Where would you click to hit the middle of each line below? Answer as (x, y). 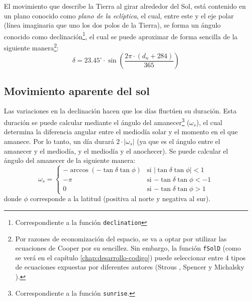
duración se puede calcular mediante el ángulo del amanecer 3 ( (97, 121)
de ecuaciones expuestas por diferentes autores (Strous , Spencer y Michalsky (130, 267)
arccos (79, 170)
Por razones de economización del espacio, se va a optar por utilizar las (121, 238)
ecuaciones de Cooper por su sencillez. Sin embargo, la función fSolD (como (128, 248)
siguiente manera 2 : (31, 47)
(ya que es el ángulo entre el (179, 141)
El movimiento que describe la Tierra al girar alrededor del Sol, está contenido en (125, 6)
